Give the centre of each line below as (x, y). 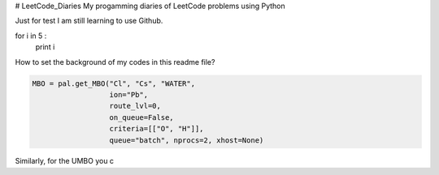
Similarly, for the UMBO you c (64, 161)
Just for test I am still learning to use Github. (89, 21)
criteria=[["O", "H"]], (156, 129)
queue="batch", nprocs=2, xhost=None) (187, 140)
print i (45, 47)
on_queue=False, (141, 117)
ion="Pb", (129, 94)
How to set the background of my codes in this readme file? (115, 62)
